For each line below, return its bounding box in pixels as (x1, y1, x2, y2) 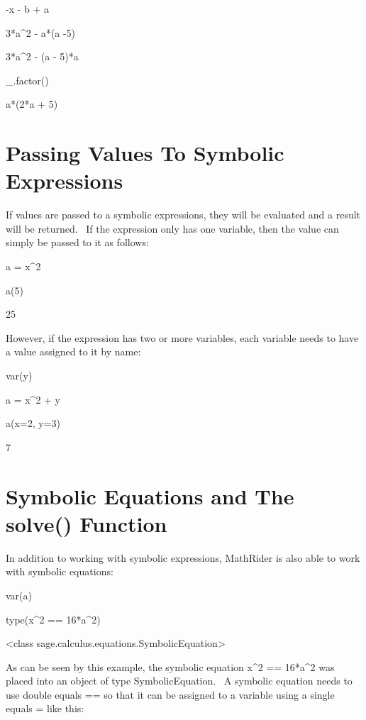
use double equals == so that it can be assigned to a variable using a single (6, 687, 335, 702)
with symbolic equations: (6, 564, 113, 579)
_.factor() (6, 72, 49, 87)
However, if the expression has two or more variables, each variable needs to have (6, 330, 359, 345)
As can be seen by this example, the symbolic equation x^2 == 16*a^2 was (6, 659, 335, 674)
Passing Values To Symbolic (6, 138, 284, 167)
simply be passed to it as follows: (6, 235, 149, 250)
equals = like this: (6, 701, 84, 716)
